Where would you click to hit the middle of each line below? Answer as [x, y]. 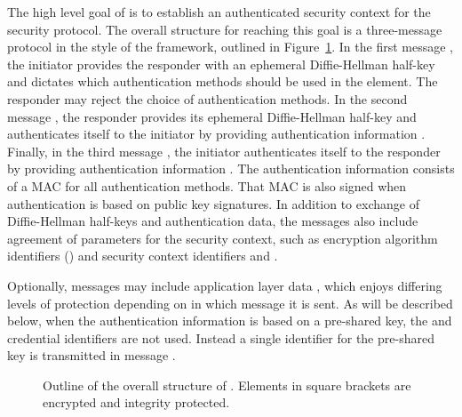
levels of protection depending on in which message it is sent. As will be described [230, 303]
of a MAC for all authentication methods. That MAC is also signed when [207, 185]
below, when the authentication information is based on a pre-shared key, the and [230, 321]
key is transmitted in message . [92, 355]
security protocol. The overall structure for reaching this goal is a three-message [225, 29]
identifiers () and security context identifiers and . [143, 256]
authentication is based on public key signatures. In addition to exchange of [213, 203]
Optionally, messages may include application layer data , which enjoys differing [225, 285]
